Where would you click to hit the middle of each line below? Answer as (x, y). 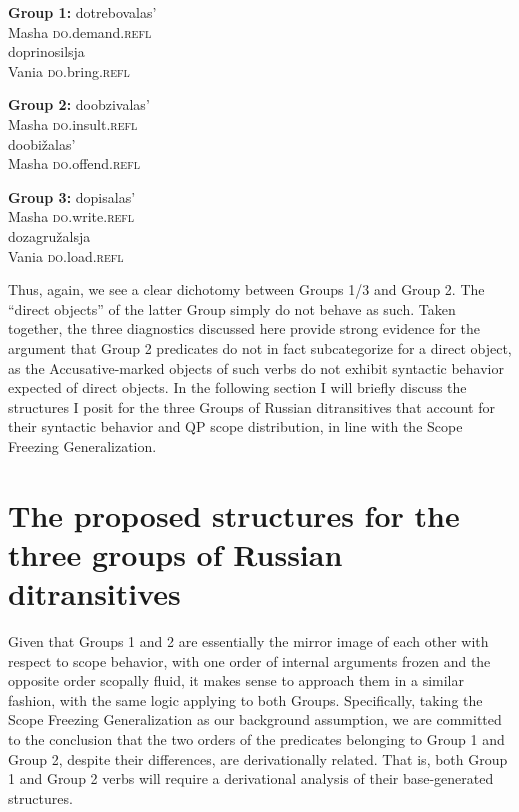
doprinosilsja (46, 51)
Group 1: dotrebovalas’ (82, 12)
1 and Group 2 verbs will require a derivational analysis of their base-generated (251, 778)
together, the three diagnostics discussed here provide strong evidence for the (244, 328)
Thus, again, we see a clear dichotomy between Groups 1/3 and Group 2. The (246, 289)
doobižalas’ (42, 143)
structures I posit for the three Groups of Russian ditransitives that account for (251, 406)
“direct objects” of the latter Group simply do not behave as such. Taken (232, 308)
